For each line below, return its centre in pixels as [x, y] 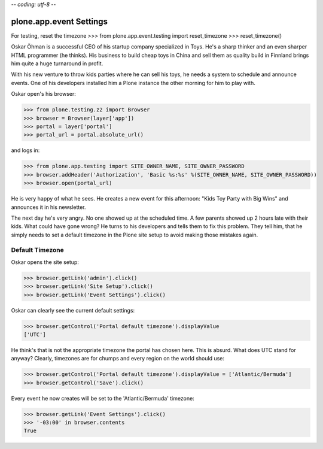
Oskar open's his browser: [43, 94]
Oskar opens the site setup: [45, 262]
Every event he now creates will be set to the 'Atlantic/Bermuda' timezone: [103, 398]
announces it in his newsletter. [48, 207]
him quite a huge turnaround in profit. [57, 63]
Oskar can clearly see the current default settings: [73, 310]
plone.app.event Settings [59, 21]
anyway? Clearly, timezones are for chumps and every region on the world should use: [118, 359]
